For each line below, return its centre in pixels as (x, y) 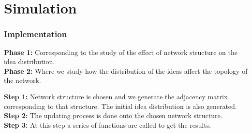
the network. (22, 80)
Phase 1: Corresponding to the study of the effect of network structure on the (121, 52)
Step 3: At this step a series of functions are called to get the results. (108, 125)
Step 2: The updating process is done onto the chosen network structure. (113, 115)
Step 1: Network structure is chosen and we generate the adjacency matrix (116, 96)
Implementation (36, 34)
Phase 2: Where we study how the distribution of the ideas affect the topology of (126, 71)
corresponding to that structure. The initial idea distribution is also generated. (120, 106)
